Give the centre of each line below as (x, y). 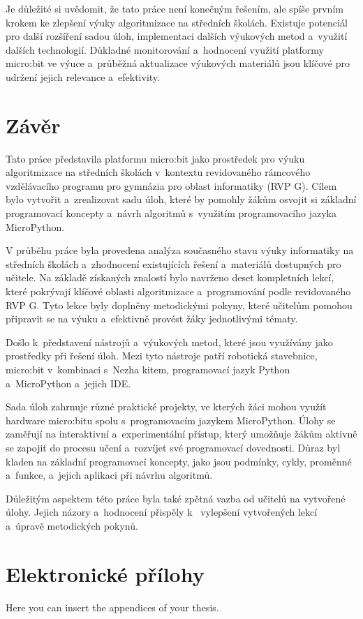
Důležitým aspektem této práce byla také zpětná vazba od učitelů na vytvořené (176, 498)
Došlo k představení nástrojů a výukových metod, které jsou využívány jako (169, 342)
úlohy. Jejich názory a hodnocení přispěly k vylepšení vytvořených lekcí (162, 512)
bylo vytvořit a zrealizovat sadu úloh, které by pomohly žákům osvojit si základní (181, 199)
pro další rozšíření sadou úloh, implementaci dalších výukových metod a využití (177, 36)
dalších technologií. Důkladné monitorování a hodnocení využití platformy (165, 49)
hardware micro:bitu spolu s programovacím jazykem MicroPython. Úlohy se (171, 420)
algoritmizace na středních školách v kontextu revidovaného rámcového (158, 172)
